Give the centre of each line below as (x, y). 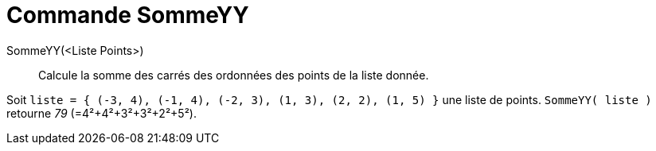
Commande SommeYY (128, 15)
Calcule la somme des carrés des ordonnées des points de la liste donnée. (234, 75)
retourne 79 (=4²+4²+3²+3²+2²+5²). (102, 113)
